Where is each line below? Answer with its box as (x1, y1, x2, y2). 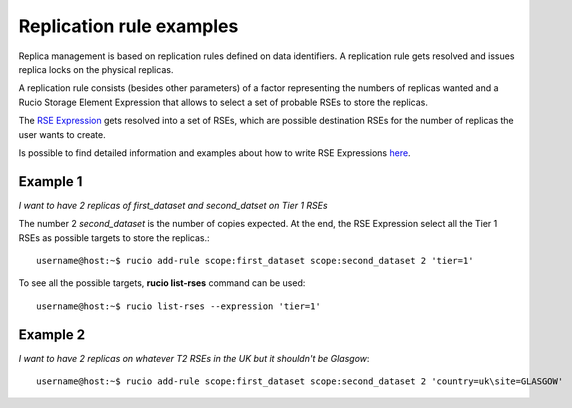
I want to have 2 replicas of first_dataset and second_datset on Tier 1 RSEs (18, 199, 329, 211)
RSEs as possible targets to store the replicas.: (18, 231, 210, 244)
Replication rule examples (18, 15, 239, 37)
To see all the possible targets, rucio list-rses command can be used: (18, 277, 306, 289)
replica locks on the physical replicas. (18, 63, 174, 75)
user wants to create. (18, 128, 107, 140)
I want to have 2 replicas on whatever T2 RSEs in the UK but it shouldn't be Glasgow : (18, 352, 370, 364)
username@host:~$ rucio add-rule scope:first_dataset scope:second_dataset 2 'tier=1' (36, 255, 474, 266)
